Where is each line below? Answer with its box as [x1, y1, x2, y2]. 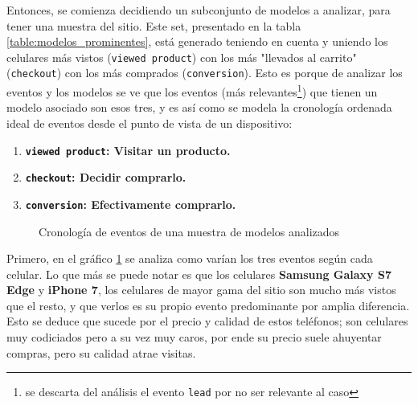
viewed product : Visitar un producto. [25, 141, 231, 158]
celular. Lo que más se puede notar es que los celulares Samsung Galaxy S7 [6, 265, 391, 282]
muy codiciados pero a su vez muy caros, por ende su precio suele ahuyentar [6, 329, 382, 346]
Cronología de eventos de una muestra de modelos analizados [39, 223, 340, 239]
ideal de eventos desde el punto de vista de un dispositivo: [6, 114, 293, 131]
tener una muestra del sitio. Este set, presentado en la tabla [6, 17, 301, 34]
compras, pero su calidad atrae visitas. [6, 344, 196, 361]
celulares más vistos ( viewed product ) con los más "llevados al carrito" [6, 48, 357, 65]
